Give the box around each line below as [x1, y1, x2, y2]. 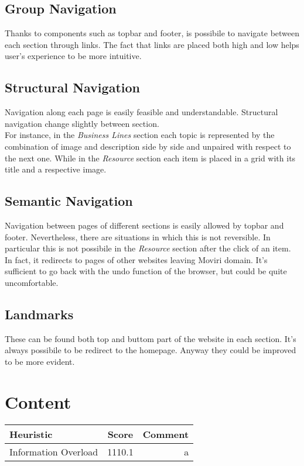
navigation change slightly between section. [5, 117, 159, 129]
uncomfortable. [5, 276, 59, 288]
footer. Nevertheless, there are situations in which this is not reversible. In [5, 230, 271, 243]
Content [5, 389, 71, 413]
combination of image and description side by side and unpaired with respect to [5, 140, 291, 152]
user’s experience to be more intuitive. [5, 50, 142, 62]
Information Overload [9, 444, 98, 458]
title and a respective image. [5, 163, 107, 175]
